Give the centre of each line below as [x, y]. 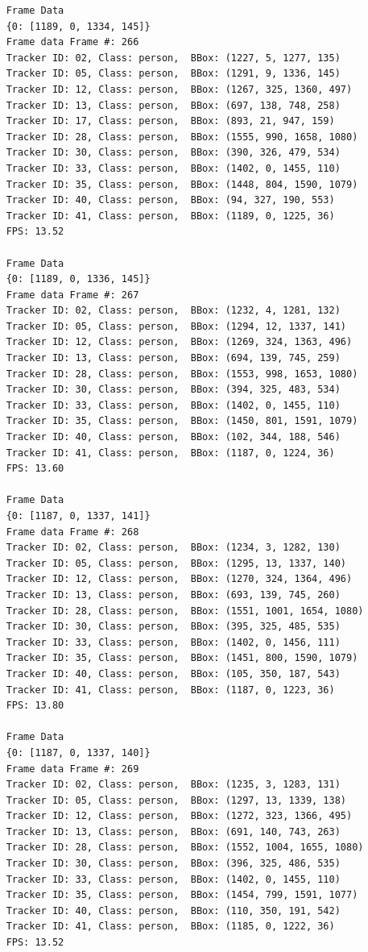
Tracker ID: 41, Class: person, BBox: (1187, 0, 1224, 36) [170, 453]
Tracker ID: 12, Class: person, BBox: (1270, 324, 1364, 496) [179, 579]
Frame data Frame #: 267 [72, 295]
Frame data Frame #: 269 [72, 769]
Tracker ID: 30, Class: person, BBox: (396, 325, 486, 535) [173, 864]
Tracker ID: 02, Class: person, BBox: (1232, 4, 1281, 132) [173, 311]
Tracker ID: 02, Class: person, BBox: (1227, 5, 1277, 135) [173, 58]
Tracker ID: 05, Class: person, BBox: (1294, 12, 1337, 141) [176, 326]
